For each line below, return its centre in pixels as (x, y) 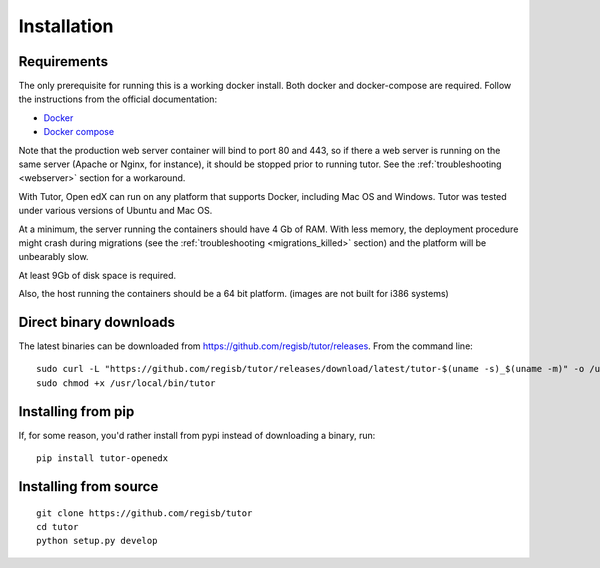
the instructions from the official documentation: (118, 99)
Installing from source (88, 486)
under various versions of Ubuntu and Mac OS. (115, 211)
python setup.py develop (97, 541)
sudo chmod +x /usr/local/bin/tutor (126, 383)
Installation (66, 26)
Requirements (63, 61)
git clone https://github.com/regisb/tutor (144, 513)
